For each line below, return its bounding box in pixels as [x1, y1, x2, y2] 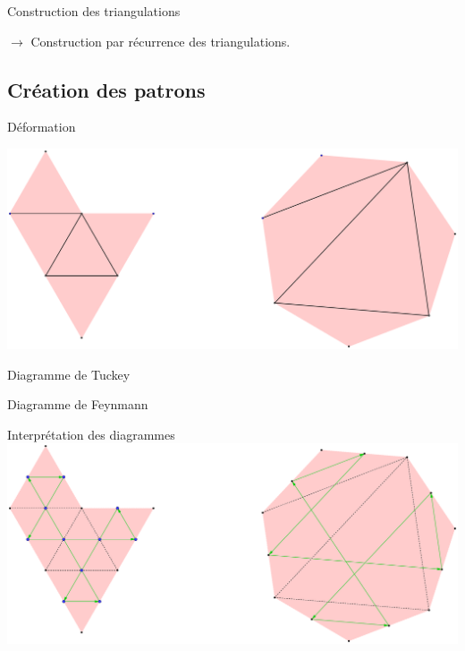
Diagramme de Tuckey [7, 364, 131, 383]
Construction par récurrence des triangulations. [30, 31, 291, 50]
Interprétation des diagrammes [7, 424, 175, 443]
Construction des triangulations [7, 2, 181, 20]
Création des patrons [7, 75, 206, 103]
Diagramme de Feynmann [7, 395, 148, 414]
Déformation [7, 117, 76, 136]
